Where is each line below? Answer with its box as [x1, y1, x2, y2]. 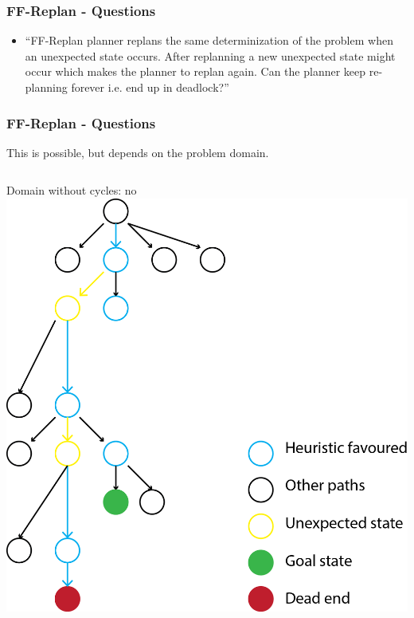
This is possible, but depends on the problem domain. [6, 144, 269, 160]
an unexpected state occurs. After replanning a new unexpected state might [25, 47, 396, 64]
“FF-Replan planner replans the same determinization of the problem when [25, 32, 393, 49]
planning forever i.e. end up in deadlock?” [25, 79, 229, 95]
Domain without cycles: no [6, 182, 137, 199]
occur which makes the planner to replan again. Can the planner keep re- [25, 63, 383, 80]
